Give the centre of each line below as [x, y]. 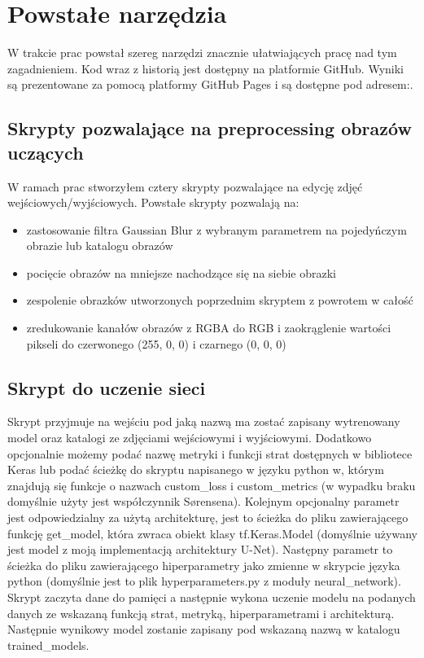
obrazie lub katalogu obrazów [100, 246]
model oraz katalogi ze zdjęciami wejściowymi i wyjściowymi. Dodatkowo [190, 438]
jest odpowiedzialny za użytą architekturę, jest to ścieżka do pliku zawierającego [208, 518]
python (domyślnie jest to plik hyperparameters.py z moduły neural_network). [204, 581]
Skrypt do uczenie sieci [107, 387]
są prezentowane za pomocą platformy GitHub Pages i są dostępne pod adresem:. [210, 84]
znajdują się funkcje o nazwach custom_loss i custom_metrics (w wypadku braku [212, 485]
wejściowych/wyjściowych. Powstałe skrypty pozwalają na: [153, 202]
